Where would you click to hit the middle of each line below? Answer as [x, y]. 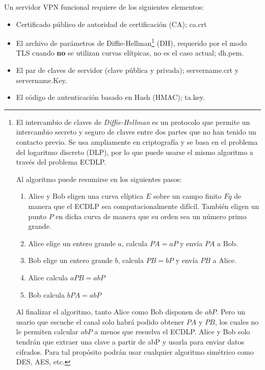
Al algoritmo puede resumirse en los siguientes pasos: [99, 179]
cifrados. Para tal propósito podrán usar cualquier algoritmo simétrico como [135, 351]
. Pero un [231, 312]
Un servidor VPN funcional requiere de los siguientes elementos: [104, 7]
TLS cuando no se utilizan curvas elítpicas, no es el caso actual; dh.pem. [130, 53]
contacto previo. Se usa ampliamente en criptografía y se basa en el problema [137, 142]
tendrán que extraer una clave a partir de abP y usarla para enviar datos [130, 341]
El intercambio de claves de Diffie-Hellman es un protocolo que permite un [133, 122]
